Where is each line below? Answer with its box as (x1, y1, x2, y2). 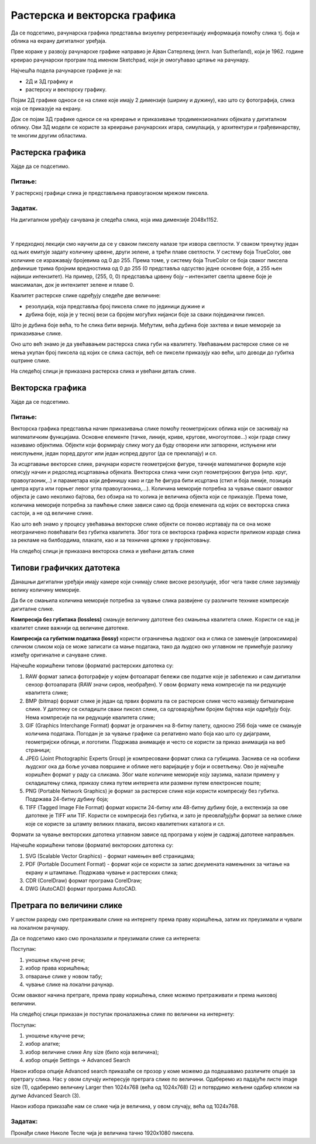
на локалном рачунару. (11, 924, 70, 931)
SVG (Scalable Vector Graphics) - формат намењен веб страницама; (25, 852, 195, 860)
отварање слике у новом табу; (25, 973, 103, 980)
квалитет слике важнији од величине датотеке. (11, 624, 129, 631)
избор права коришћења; (25, 964, 90, 971)
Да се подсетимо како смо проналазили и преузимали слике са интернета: (11, 935, 201, 942)
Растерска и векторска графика (11, 9, 176, 22)
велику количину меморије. (11, 586, 81, 593)
